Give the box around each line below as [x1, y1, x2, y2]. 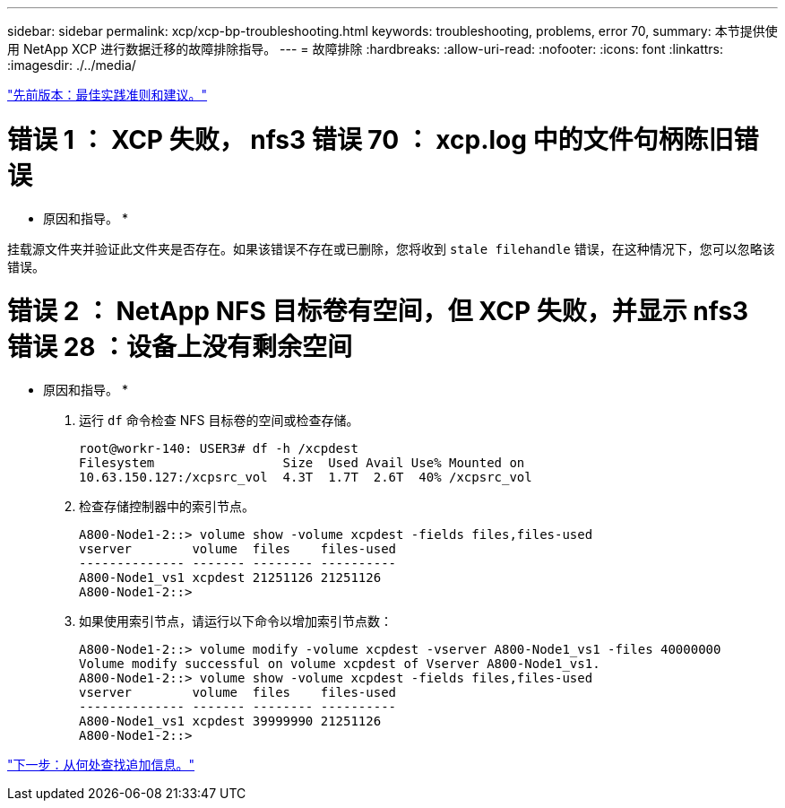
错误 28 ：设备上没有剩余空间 [7, 332, 353, 363]
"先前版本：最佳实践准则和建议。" [7, 87, 208, 102]
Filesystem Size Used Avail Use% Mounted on [79, 456, 525, 470]
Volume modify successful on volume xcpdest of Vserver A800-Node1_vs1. [79, 656, 600, 671]
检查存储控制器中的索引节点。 [79, 499, 254, 514]
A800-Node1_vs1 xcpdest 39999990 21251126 [79, 714, 382, 728]
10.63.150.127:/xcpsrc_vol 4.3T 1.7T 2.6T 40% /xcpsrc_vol [79, 470, 532, 484]
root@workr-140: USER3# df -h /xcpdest [79, 441, 358, 456]
